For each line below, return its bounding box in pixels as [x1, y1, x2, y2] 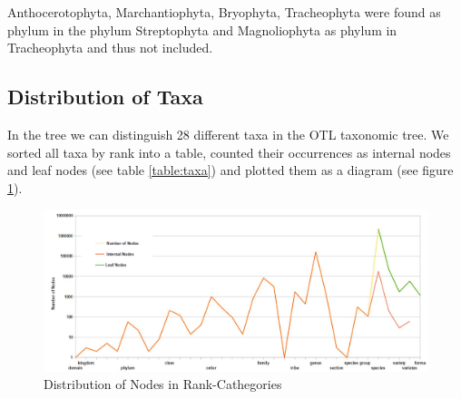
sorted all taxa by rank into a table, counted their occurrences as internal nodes [7, 142, 451, 161]
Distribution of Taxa [7, 83, 203, 111]
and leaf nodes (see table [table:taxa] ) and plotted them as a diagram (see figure [7, 161, 454, 180]
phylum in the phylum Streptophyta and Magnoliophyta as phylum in [7, 20, 397, 39]
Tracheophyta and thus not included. [7, 38, 213, 57]
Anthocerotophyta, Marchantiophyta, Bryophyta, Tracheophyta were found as [7, 3, 441, 21]
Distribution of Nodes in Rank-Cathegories [44, 375, 282, 394]
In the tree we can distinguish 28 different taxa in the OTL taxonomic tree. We [7, 124, 449, 143]
